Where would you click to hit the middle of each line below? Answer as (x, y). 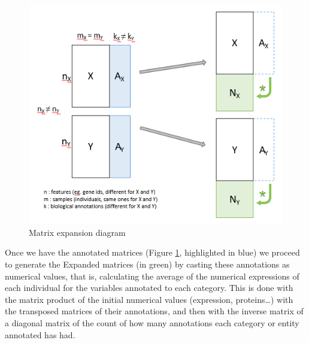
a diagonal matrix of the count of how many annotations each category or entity (152, 323)
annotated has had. (40, 334)
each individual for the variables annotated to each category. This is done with (149, 288)
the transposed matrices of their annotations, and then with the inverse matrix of (154, 311)
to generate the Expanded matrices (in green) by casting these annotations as (147, 264)
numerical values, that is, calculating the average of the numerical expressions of (152, 276)
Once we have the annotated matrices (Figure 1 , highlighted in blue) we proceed (152, 252)
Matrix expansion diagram (77, 232)
